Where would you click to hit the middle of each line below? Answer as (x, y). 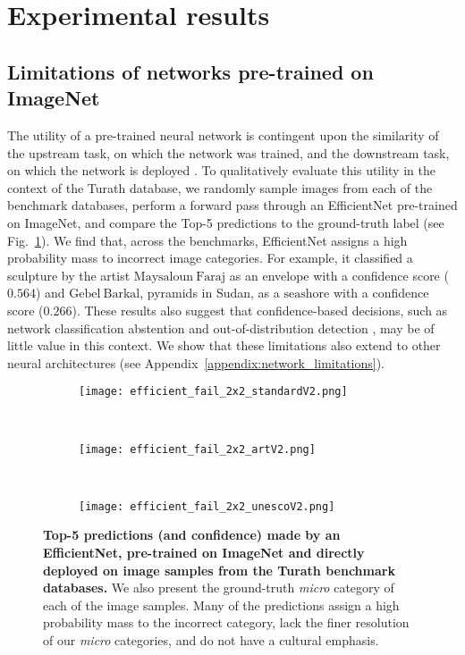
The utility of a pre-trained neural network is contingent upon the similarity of (223, 134)
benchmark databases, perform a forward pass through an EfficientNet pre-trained (232, 205)
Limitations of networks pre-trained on (190, 71)
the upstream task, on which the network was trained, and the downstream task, (228, 152)
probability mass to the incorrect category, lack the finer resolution (226, 622)
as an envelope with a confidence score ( (339, 275)
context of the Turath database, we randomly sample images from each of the (220, 187)
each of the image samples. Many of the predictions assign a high (221, 605)
